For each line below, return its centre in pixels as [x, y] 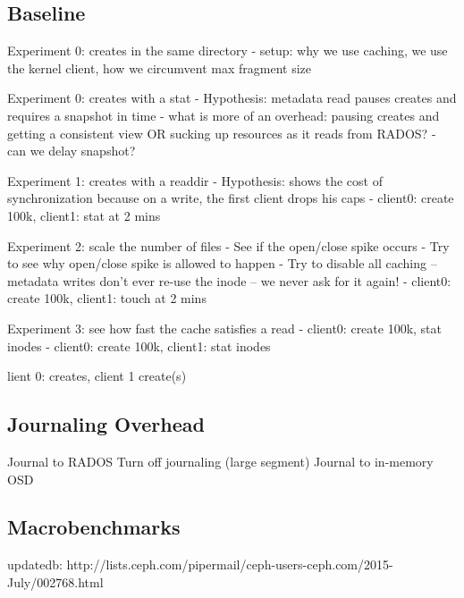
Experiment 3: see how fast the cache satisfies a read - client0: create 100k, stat [225, 328]
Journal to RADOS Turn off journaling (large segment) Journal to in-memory [220, 461]
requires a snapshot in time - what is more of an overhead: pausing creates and [224, 115]
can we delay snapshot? [72, 151]
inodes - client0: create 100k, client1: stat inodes [139, 345]
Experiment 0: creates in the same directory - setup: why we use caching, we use [228, 51]
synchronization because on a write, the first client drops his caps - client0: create [231, 198]
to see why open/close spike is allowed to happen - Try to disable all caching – [222, 263]
